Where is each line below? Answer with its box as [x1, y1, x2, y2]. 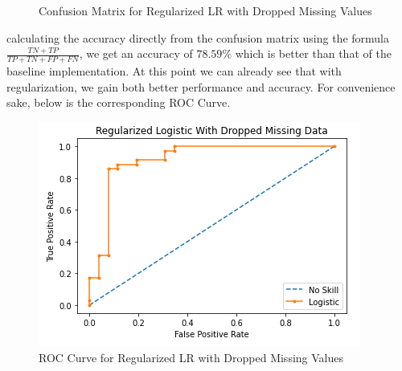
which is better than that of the [235, 45, 392, 62]
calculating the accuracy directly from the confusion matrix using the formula [6, 29, 389, 46]
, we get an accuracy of [79, 45, 193, 62]
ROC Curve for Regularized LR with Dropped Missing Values [39, 349, 343, 366]
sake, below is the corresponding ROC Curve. [6, 94, 231, 111]
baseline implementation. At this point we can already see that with [6, 63, 342, 79]
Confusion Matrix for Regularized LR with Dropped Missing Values [39, 2, 372, 18]
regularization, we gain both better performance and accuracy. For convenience [6, 78, 396, 95]
